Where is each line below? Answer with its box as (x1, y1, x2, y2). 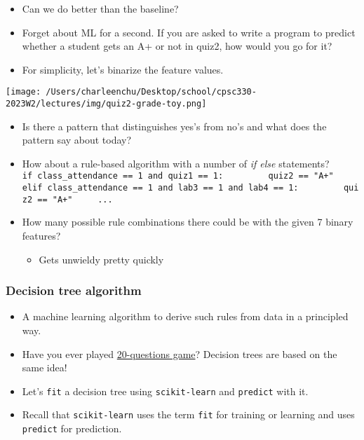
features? (22, 228, 61, 243)
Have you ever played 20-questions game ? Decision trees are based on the (22, 346, 337, 361)
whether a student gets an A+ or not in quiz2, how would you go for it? (22, 39, 332, 53)
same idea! (22, 360, 67, 375)
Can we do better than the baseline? (22, 1, 179, 15)
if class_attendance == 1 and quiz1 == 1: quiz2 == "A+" (22, 171, 334, 181)
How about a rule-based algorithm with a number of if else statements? (22, 156, 330, 170)
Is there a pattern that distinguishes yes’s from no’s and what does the (22, 118, 327, 133)
